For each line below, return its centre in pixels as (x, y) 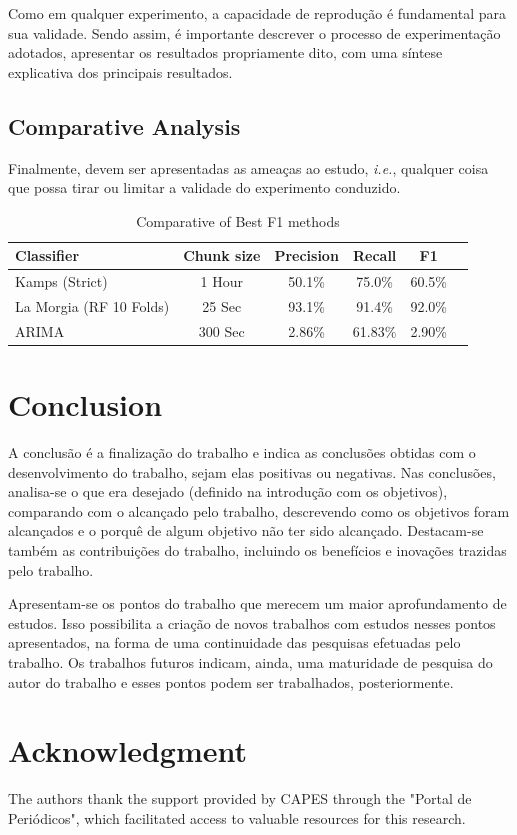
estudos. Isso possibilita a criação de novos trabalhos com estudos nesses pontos (252, 622)
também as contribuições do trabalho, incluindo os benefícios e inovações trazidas (257, 550)
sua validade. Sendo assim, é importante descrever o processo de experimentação (254, 32)
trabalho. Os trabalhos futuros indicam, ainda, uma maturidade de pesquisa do (250, 662)
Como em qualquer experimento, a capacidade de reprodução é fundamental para (257, 13)
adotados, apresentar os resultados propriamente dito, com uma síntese (225, 52)
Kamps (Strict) (61, 281)
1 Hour (221, 281)
